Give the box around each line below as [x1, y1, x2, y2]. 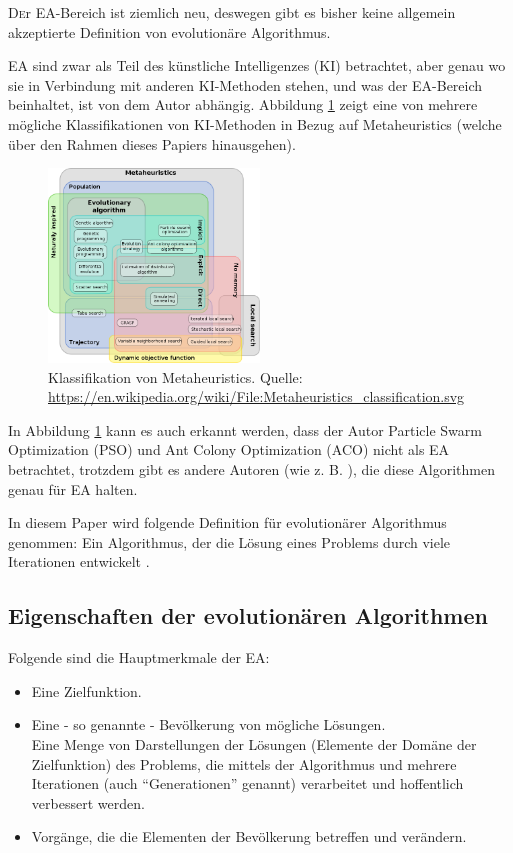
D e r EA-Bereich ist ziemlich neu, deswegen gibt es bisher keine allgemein [8, 2, 456, 22]
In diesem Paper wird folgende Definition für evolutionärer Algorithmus [8, 512, 447, 533]
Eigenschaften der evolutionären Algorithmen [8, 600, 488, 631]
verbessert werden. [31, 792, 145, 813]
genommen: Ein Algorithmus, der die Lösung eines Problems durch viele [8, 531, 451, 552]
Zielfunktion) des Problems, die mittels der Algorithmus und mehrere [31, 753, 457, 774]
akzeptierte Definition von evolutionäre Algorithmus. [8, 21, 331, 42]
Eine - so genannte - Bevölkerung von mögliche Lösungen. [31, 714, 386, 735]
